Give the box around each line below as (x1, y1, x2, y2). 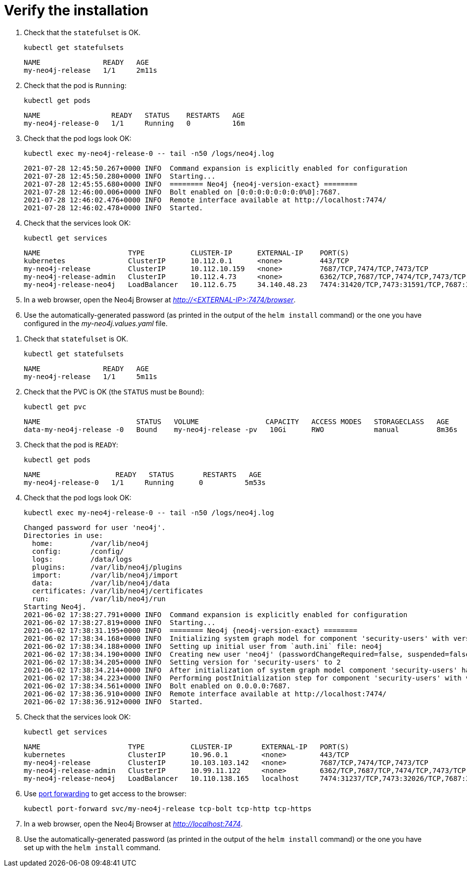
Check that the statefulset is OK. (24, 28, 141, 37)
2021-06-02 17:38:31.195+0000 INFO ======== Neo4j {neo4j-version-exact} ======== (24, 626, 358, 634)
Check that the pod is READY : (24, 440, 118, 449)
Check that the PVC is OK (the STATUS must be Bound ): (24, 387, 204, 396)
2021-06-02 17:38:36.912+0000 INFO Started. (24, 697, 203, 706)
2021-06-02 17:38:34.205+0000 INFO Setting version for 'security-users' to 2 (24, 658, 341, 666)
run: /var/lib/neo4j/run (32, 594, 166, 603)
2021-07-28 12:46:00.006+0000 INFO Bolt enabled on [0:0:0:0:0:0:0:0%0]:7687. (24, 188, 341, 196)
